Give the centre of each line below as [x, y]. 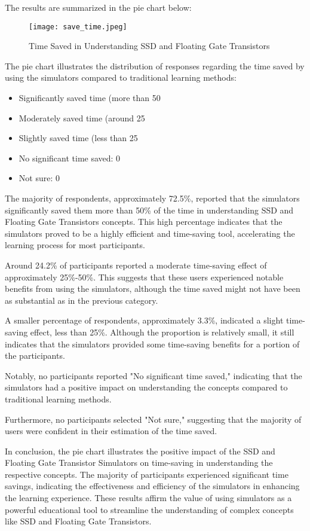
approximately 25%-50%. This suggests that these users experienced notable [144, 277]
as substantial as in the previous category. [82, 300]
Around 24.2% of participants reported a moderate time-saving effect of [136, 265]
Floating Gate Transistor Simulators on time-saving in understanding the [139, 463]
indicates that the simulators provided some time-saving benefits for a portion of [152, 344]
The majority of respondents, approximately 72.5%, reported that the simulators [152, 198]
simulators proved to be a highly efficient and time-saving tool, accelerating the [150, 233]
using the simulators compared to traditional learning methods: [121, 77]
